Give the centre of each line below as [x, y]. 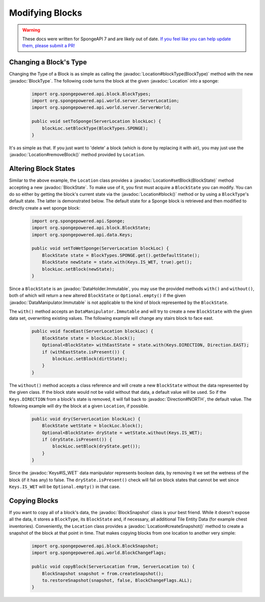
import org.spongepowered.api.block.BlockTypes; [91, 94]
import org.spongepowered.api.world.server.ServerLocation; [106, 101]
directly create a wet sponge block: [45, 208]
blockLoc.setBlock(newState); [78, 269]
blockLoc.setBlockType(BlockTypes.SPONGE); [95, 128]
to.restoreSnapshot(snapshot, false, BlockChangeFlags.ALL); [117, 580]
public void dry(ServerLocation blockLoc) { [86, 419]
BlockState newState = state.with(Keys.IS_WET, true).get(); [117, 262]
